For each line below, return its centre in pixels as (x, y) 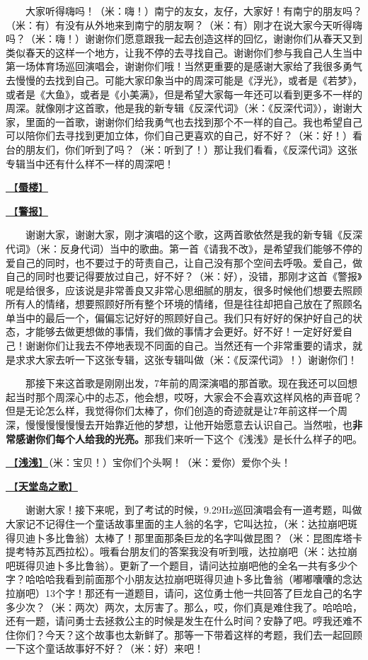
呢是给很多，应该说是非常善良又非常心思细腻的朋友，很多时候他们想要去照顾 (184, 290)
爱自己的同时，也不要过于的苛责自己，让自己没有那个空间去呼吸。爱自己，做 (184, 262)
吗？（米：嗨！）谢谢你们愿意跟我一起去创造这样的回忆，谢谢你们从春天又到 (184, 39)
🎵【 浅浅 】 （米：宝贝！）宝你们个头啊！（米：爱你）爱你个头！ (148, 462)
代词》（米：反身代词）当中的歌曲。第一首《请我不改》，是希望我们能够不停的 (184, 248)
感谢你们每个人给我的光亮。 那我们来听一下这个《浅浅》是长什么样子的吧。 (189, 438)
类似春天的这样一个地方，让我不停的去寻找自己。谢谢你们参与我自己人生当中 (184, 52)
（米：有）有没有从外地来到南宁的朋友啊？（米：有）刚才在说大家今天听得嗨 (184, 24)
